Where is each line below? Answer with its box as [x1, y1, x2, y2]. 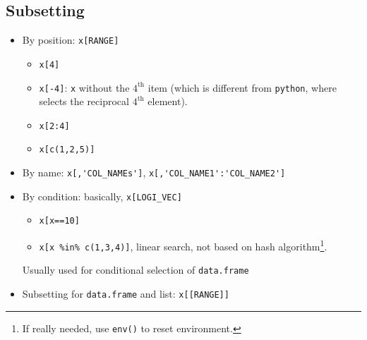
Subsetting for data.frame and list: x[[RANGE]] [22, 286, 229, 301]
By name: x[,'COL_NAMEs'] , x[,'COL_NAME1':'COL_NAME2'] [22, 165, 286, 180]
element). [148, 94, 188, 109]
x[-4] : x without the [39, 80, 130, 95]
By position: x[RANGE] [22, 32, 119, 47]
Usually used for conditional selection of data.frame [22, 262, 249, 277]
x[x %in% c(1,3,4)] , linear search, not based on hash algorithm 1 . [39, 237, 327, 253]
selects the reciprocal [39, 94, 129, 109]
